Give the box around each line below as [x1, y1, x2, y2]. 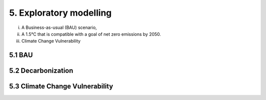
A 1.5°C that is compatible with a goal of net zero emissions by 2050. [21, 31, 161, 37]
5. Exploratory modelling [9, 7, 112, 18]
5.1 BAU [9, 51, 33, 59]
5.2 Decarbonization [9, 67, 73, 75]
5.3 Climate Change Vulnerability [9, 82, 113, 91]
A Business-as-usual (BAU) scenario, [21, 25, 97, 30]
